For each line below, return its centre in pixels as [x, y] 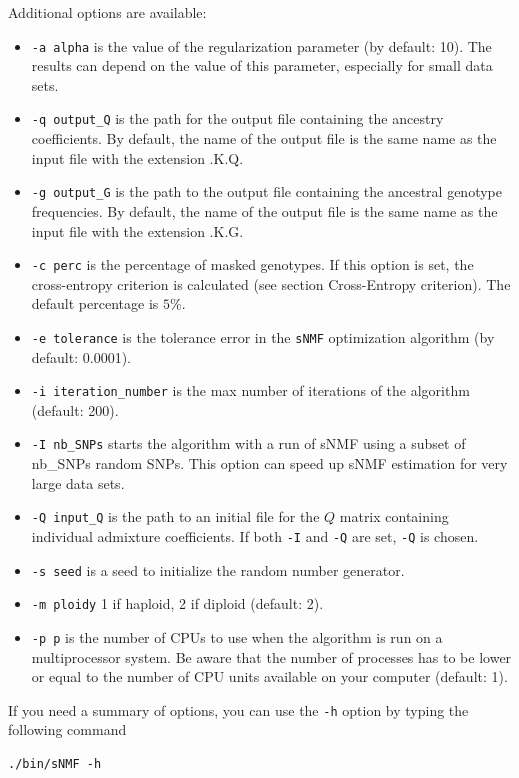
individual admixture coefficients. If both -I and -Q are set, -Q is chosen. [255, 535]
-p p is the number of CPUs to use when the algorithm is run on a [237, 636]
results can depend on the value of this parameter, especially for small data [262, 65]
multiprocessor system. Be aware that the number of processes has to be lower [271, 656]
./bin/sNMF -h [55, 764]
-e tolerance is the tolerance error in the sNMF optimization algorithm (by [263, 336]
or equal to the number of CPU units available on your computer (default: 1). [269, 676]
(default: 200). [75, 409]
